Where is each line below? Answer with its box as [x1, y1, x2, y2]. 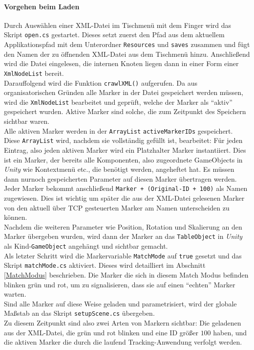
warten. [4, 289, 26, 299]
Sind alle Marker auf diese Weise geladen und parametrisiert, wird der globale [4, 298, 237, 308]
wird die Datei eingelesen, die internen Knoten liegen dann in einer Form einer [4, 58, 239, 69]
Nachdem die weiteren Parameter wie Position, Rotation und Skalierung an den [4, 221, 242, 232]
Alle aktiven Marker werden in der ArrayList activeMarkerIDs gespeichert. [4, 125, 233, 136]
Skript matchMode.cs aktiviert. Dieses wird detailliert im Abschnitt [4, 260, 206, 270]
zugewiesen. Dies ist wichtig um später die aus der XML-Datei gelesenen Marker [4, 192, 245, 203]
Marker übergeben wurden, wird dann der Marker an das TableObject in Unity [4, 231, 243, 241]
